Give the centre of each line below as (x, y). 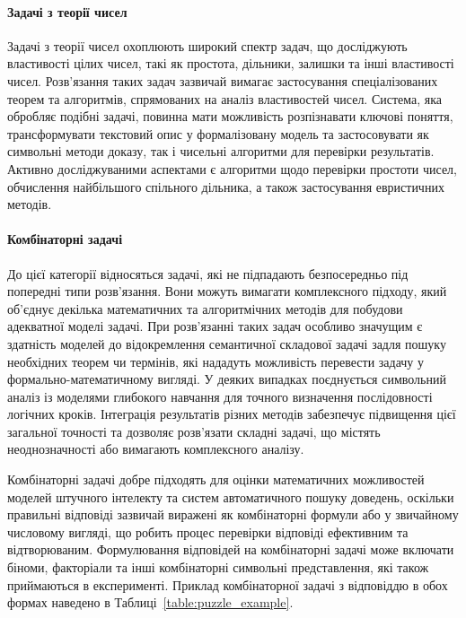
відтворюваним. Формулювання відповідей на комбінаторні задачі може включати (231, 549)
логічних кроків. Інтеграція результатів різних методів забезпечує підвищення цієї (232, 414)
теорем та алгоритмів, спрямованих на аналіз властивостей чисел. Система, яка (225, 98)
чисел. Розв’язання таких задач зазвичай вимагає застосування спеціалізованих (223, 80)
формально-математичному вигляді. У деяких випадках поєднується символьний (227, 379)
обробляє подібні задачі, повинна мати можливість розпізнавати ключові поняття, (230, 116)
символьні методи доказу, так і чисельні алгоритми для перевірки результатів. (221, 151)
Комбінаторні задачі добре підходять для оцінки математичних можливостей (216, 479)
